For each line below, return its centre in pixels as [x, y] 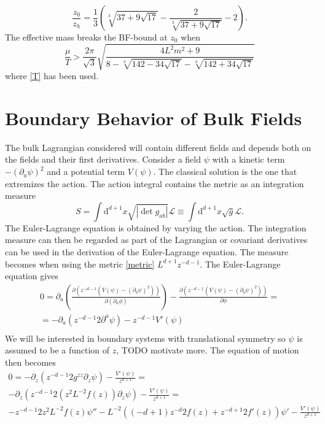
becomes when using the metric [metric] [80, 264]
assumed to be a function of [57, 350]
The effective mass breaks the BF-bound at [86, 37]
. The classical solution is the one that [225, 172]
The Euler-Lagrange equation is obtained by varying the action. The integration [156, 227]
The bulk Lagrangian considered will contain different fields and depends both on [158, 147]
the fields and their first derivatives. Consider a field [103, 159]
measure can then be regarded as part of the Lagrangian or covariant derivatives [156, 240]
